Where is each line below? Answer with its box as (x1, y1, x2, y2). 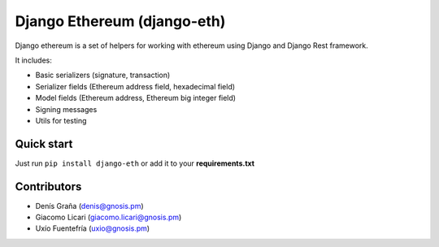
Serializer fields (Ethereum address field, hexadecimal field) (35, 81, 236, 91)
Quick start (15, 136, 73, 150)
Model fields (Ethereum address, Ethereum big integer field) (35, 93, 236, 103)
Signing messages (35, 104, 98, 114)
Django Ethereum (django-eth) (15, 12, 226, 30)
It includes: (15, 55, 52, 65)
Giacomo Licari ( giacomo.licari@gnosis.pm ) (35, 212, 182, 223)
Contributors (15, 180, 82, 193)
